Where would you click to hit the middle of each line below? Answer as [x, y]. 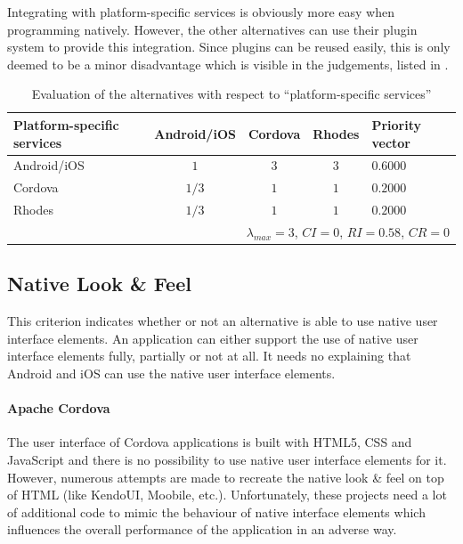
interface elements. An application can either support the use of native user [213, 338]
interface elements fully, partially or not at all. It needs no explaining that [209, 356]
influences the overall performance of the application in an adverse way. [202, 529]
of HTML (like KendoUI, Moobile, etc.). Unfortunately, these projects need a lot [227, 495]
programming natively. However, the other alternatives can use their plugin [212, 29]
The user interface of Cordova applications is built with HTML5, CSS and [210, 442]
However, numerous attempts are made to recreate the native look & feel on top [226, 477]
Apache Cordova [59, 408]
